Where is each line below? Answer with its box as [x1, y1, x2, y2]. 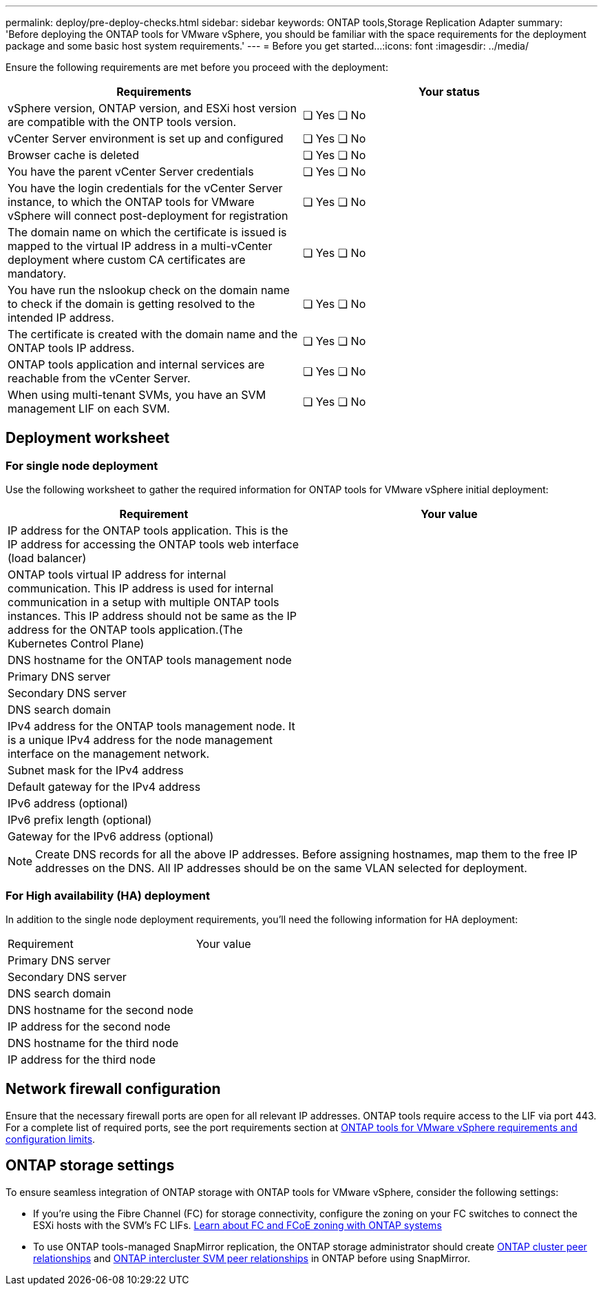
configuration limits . [6, 1133, 96, 1145]
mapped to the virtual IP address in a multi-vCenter [8, 239, 273, 253]
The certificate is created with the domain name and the [8, 327, 298, 341]
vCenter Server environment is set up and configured [8, 132, 284, 145]
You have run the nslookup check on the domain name [8, 283, 290, 297]
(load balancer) [8, 551, 87, 566]
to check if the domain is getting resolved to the [8, 297, 255, 311]
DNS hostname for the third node [8, 1035, 179, 1050]
